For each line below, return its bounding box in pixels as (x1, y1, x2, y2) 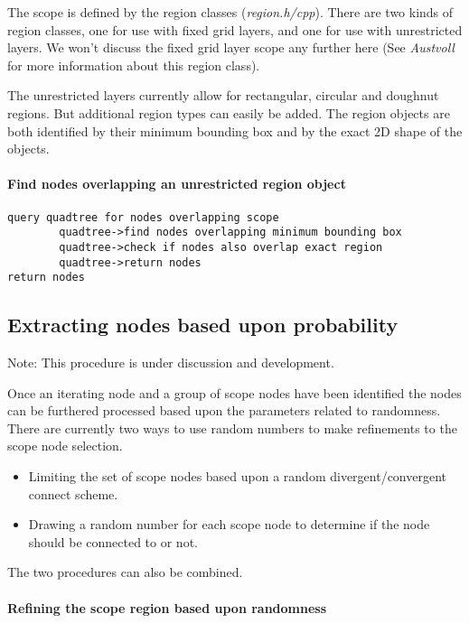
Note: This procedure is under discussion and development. (7, 353, 334, 372)
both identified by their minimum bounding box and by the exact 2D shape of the (7, 121, 463, 140)
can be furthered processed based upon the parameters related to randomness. (7, 401, 441, 420)
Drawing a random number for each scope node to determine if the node (28, 515, 430, 534)
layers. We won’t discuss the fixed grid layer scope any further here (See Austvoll (7, 38, 455, 57)
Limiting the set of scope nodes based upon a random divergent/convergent (28, 467, 447, 485)
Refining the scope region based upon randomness (7, 598, 327, 617)
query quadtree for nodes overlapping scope (7, 210, 279, 224)
